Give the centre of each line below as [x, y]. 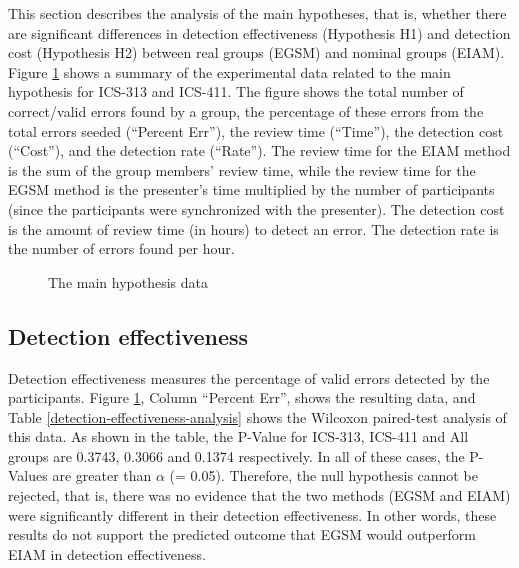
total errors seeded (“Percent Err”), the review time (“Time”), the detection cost [256, 130]
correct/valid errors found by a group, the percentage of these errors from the [246, 110]
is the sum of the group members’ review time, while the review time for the [242, 169]
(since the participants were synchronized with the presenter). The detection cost [256, 208]
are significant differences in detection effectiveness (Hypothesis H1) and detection [259, 32]
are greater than [102, 475]
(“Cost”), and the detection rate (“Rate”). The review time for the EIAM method [259, 150]
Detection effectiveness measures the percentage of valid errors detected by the [249, 377]
